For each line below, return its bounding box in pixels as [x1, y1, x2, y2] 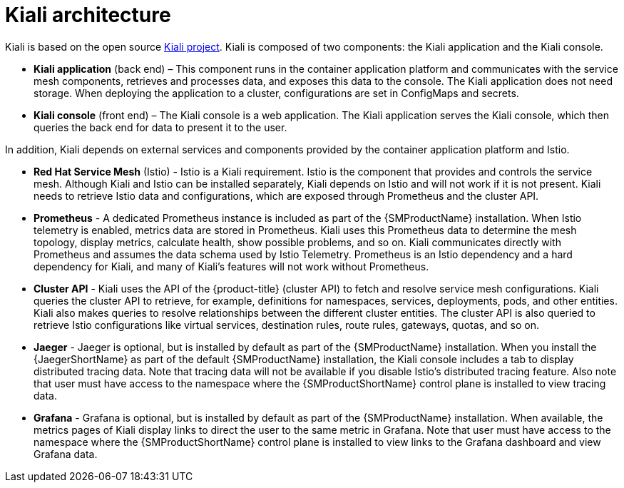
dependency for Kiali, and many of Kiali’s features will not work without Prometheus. [34, 260, 429, 273]
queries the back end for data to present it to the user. [34, 121, 287, 133]
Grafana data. [34, 447, 98, 460]
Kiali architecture [5, 3, 171, 27]
